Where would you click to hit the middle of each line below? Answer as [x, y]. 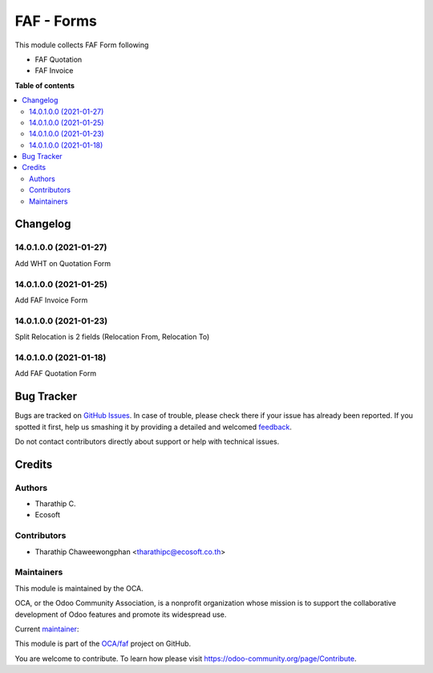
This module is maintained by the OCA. [79, 588]
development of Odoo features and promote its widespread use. [121, 614]
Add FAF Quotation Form [55, 374]
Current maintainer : [47, 629]
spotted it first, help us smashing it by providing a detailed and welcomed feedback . [154, 427]
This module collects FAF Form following [82, 45]
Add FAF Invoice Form [51, 300]
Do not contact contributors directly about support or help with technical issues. [147, 441]
